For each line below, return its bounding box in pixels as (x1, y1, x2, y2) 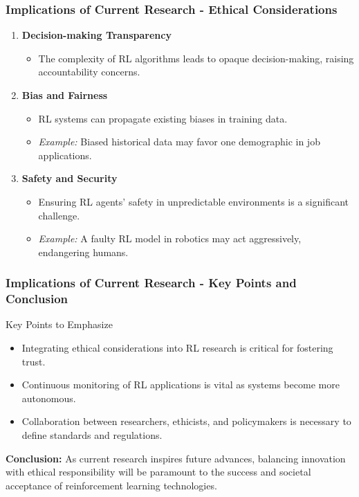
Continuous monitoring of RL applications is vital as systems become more (21, 377, 340, 392)
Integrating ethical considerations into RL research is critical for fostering (21, 341, 333, 355)
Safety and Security (21, 171, 118, 186)
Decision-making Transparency (21, 28, 172, 42)
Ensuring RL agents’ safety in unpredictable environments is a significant (38, 194, 349, 208)
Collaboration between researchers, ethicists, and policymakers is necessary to (21, 414, 351, 428)
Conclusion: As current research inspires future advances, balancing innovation (6, 451, 346, 465)
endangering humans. (38, 244, 129, 259)
